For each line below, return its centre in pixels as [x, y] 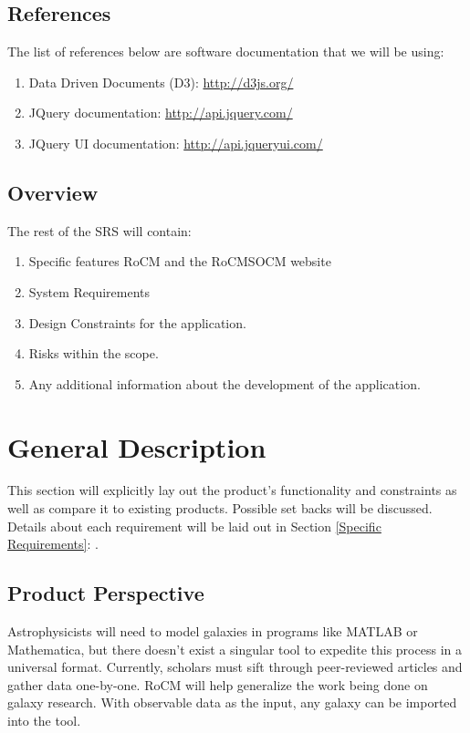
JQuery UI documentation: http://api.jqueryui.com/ [176, 143]
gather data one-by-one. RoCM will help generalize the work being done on [218, 684]
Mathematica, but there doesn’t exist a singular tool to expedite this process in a [235, 649]
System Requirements [89, 291]
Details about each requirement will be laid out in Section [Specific [194, 526]
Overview [53, 192]
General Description [137, 446]
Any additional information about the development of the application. [225, 383]
